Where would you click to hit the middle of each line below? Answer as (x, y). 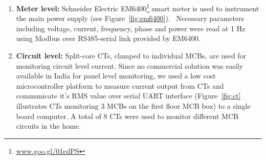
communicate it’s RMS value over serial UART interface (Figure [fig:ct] (128, 96)
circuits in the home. (48, 126)
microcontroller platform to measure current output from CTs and (120, 85)
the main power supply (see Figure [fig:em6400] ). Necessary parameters (130, 18)
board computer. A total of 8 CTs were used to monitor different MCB (127, 116)
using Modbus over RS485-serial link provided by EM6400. (108, 38)
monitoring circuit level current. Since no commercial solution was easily (130, 65)
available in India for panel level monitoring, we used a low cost (116, 76)
